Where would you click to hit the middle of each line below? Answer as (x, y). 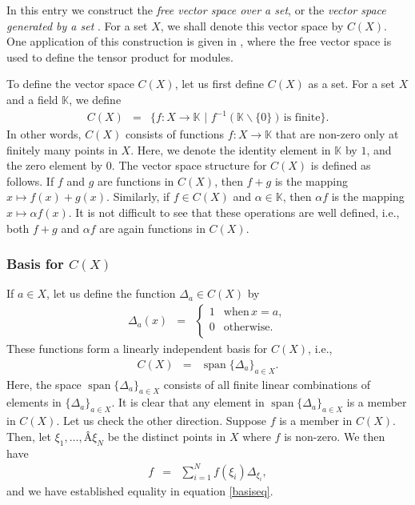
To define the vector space (70, 84)
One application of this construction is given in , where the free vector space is (199, 41)
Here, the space (44, 384)
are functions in (136, 180)
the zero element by (55, 165)
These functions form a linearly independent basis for (137, 349)
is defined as (341, 165)
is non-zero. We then (335, 436)
